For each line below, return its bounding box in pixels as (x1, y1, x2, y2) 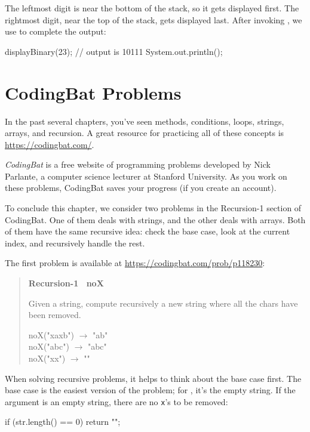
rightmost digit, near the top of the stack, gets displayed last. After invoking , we (5, 13, 302, 26)
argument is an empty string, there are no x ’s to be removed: (5, 395, 228, 408)
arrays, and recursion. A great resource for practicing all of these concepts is (5, 126, 284, 139)
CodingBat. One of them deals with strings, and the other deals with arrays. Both (5, 213, 306, 226)
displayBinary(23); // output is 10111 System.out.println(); (5, 45, 223, 57)
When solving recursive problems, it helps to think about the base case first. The (5, 372, 302, 384)
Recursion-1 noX (28, 277, 104, 289)
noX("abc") (28, 340, 69, 353)
